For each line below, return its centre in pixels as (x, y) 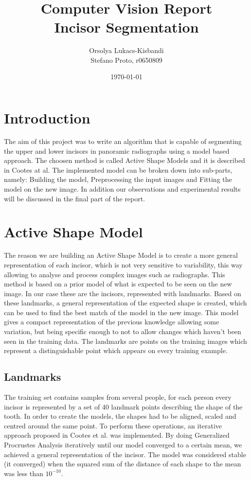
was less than (24, 473)
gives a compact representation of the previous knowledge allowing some (112, 322)
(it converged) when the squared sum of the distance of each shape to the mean (123, 464)
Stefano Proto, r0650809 (126, 60)
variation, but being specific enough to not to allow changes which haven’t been (123, 331)
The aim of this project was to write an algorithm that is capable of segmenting (123, 141)
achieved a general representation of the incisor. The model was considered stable (125, 454)
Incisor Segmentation (126, 27)
